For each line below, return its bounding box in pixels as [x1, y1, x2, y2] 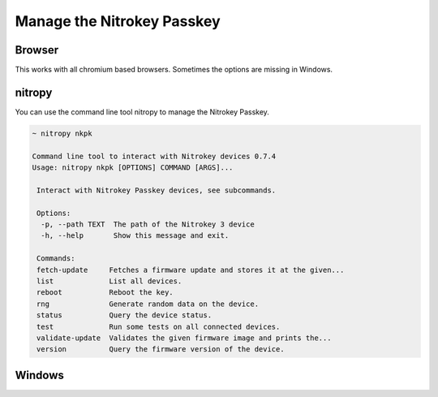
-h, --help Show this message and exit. [41, 231, 230, 240]
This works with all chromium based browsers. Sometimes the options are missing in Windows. [15, 65, 333, 75]
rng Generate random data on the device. [36, 299, 260, 309]
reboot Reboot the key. [36, 288, 174, 297]
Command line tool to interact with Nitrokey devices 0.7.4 [32, 151, 277, 161]
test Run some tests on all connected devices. [36, 321, 281, 331]
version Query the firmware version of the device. [36, 345, 285, 354]
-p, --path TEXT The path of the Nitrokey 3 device [41, 220, 255, 229]
